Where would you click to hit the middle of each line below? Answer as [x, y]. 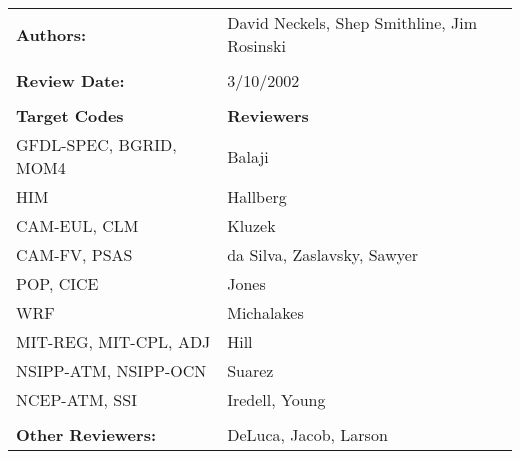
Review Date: [70, 80]
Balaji [248, 156]
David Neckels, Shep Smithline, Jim [352, 22]
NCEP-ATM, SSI [76, 399]
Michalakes [265, 312]
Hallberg [257, 196]
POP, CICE [57, 283]
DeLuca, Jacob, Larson [307, 434]
